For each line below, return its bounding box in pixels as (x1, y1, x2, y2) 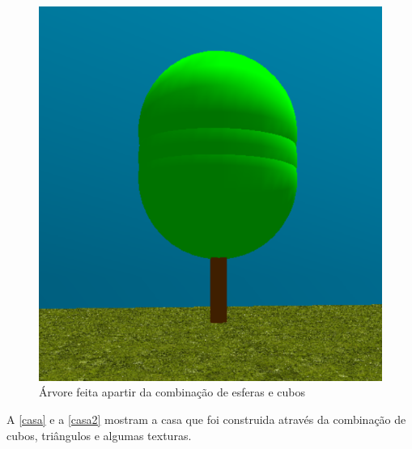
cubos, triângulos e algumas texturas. (6, 426, 192, 443)
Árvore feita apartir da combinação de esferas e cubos (39, 383, 306, 400)
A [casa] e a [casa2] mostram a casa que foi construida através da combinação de (6, 411, 406, 428)
